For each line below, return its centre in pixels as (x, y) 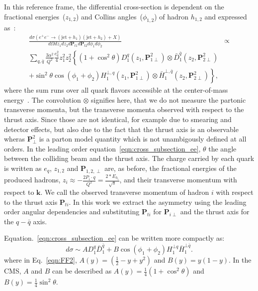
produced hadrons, (32, 180)
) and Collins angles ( (109, 16)
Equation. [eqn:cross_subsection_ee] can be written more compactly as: (114, 238)
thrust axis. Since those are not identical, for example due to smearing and (118, 119)
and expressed (226, 16)
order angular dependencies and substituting (72, 212)
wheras (15, 139)
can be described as (82, 271)
